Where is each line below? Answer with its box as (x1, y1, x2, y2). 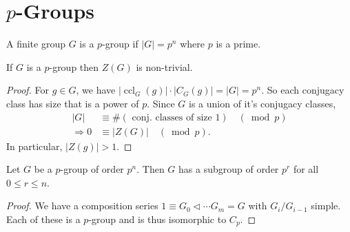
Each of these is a (6, 211, 81, 226)
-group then (49, 59, 99, 74)
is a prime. (216, 36, 261, 51)
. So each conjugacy (261, 83, 344, 97)
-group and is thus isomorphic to (88, 211, 227, 226)
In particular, (6, 138, 63, 153)
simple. (311, 198, 341, 213)
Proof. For (6, 83, 50, 97)
